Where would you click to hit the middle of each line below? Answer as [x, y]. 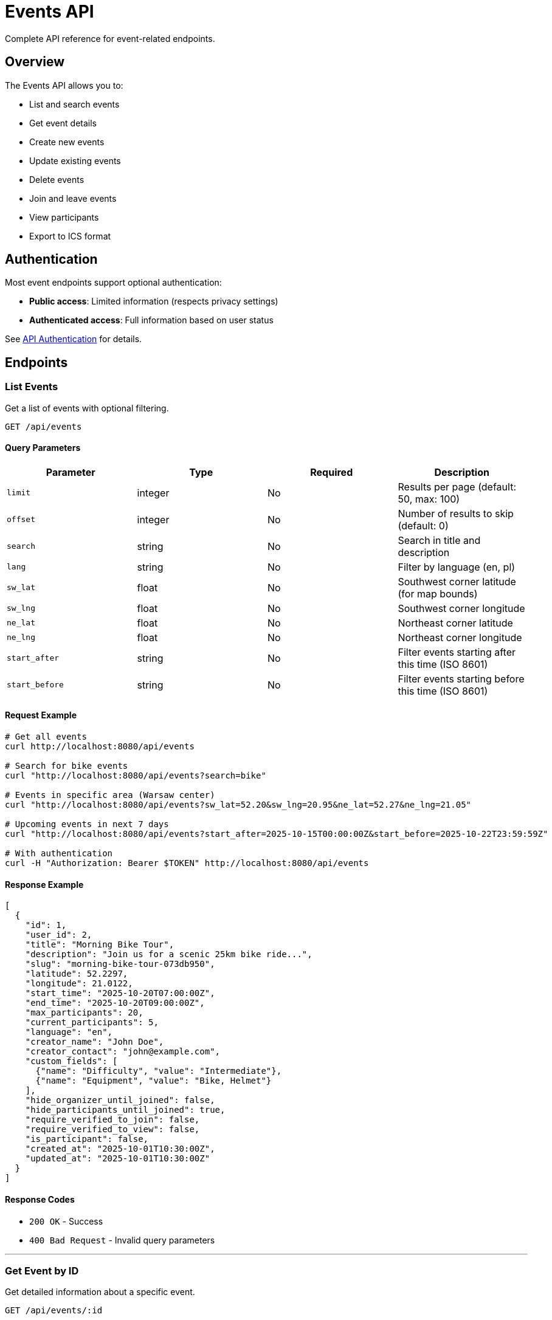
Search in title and [439, 540]
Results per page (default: [457, 486]
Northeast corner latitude [455, 623]
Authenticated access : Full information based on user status [151, 320]
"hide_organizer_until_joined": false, [120, 1100]
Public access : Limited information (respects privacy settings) [154, 301]
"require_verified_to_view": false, [112, 1129]
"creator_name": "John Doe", [95, 1042]
